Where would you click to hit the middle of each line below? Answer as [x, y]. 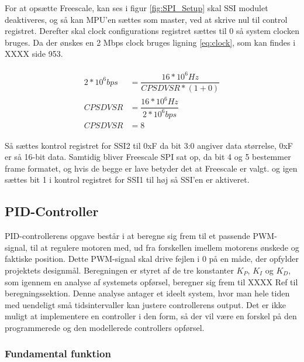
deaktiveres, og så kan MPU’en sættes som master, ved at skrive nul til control [146, 19]
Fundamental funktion [58, 354]
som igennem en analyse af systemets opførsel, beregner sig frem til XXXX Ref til [151, 281]
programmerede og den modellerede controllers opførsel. [105, 327]
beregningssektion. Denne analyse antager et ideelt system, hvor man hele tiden [147, 293]
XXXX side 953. [34, 54]
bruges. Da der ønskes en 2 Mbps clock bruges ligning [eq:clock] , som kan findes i [150, 42]
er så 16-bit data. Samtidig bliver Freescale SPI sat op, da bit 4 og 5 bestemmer [148, 157]
